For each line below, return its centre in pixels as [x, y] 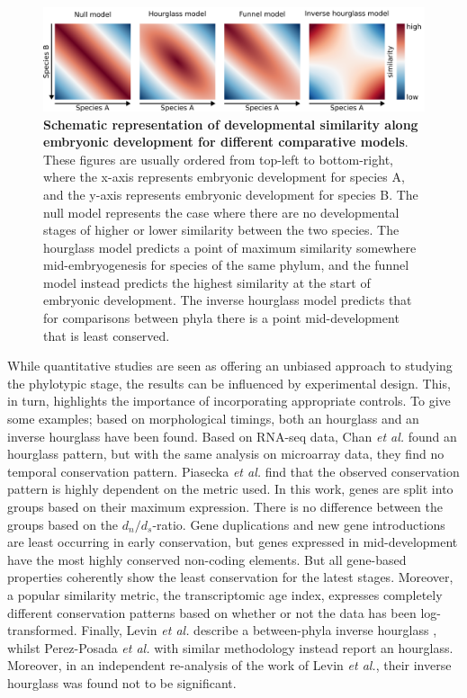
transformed [40, 630]
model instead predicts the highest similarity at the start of [207, 282]
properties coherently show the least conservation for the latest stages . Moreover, [230, 577]
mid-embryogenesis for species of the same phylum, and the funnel [226, 265]
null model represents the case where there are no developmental [221, 212]
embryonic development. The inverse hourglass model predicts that [228, 300]
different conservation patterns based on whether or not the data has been [212, 612]
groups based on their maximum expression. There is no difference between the [225, 506]
